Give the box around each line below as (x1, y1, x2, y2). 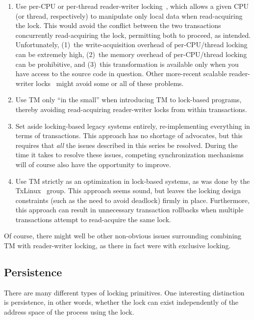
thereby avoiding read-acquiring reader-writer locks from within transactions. (15, 104, 247, 114)
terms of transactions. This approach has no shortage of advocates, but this (15, 130, 243, 141)
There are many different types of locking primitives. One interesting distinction (4, 287, 245, 297)
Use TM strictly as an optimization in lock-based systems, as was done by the (15, 175, 250, 186)
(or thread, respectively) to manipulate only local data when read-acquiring (15, 10, 243, 21)
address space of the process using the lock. (4, 307, 134, 317)
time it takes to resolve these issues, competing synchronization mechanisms (15, 149, 244, 160)
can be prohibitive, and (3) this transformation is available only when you (15, 58, 239, 69)
